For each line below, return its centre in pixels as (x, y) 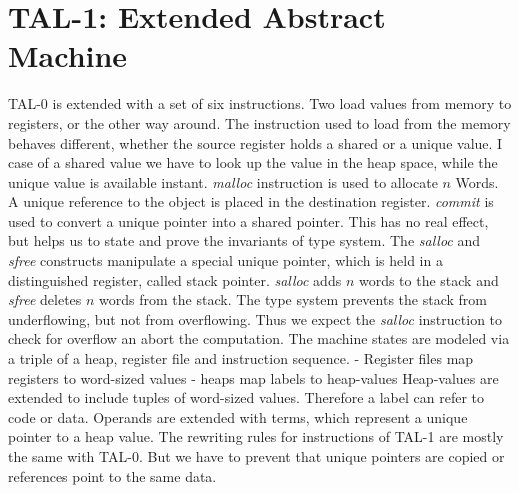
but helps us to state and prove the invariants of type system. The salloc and (244, 240)
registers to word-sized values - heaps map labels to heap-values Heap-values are (253, 377)
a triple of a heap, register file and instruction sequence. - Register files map (241, 358)
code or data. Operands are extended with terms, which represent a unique (238, 416)
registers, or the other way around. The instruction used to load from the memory (259, 122)
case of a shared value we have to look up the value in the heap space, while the (253, 162)
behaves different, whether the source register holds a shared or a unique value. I (255, 142)
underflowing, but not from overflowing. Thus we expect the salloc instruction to (255, 318)
